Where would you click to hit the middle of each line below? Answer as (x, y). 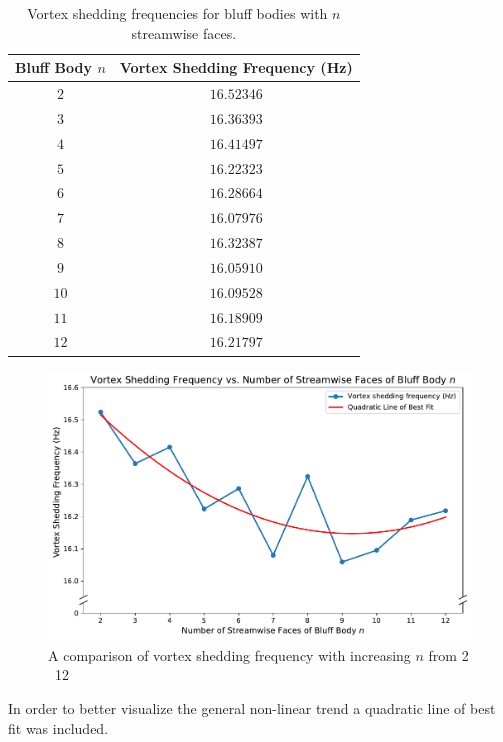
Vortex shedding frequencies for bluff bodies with (177, 13)
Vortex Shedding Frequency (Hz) (236, 67)
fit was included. (58, 727)
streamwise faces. (184, 32)
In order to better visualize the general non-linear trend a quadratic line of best (252, 707)
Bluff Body (54, 67)
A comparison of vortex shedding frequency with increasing (229, 654)
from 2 (448, 654)
